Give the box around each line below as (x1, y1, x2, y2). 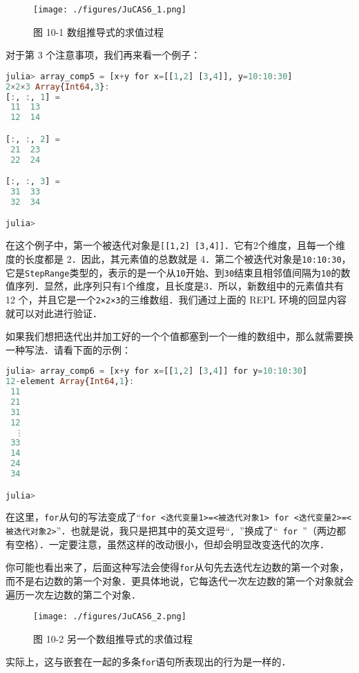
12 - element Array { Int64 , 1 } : (6, 376, 135, 387)
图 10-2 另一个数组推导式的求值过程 (33, 631, 193, 645)
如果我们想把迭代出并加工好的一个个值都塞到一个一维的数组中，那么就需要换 (6, 329, 353, 343)
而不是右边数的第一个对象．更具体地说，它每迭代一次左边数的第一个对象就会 (6, 574, 353, 588)
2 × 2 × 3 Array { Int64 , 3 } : (6, 81, 110, 92)
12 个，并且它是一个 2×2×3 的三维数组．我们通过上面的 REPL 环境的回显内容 (6, 292, 347, 306)
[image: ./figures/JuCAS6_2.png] (33, 612, 186, 622)
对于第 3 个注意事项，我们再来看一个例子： (6, 48, 201, 62)
